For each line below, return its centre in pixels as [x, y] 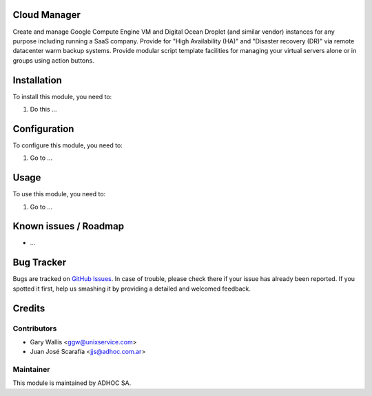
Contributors [35, 329]
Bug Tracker [40, 263]
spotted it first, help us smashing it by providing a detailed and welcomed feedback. [132, 289]
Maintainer [31, 370]
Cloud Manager [46, 15]
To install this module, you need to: [62, 96]
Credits [29, 308]
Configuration [43, 128]
